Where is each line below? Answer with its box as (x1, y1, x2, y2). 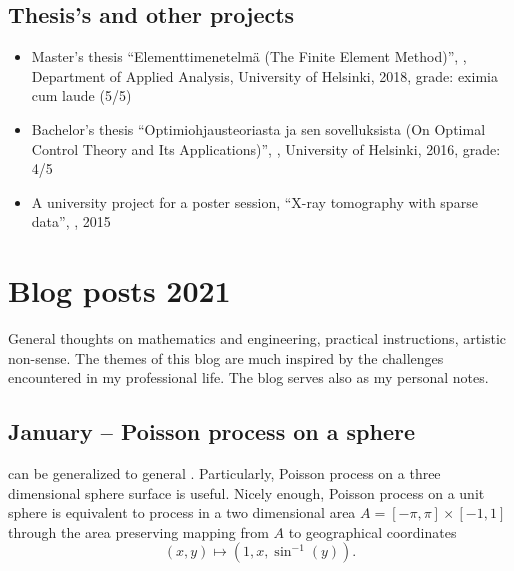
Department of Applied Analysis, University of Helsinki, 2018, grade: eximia (31, 65, 498, 86)
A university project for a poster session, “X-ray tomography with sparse (31, 191, 478, 212)
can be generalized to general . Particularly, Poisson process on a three (8, 463, 441, 484)
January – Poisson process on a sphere (8, 416, 415, 447)
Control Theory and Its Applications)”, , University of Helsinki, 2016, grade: (31, 138, 501, 159)
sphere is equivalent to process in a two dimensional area (8, 502, 356, 523)
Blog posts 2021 (8, 270, 231, 311)
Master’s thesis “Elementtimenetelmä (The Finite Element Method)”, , (31, 46, 467, 67)
